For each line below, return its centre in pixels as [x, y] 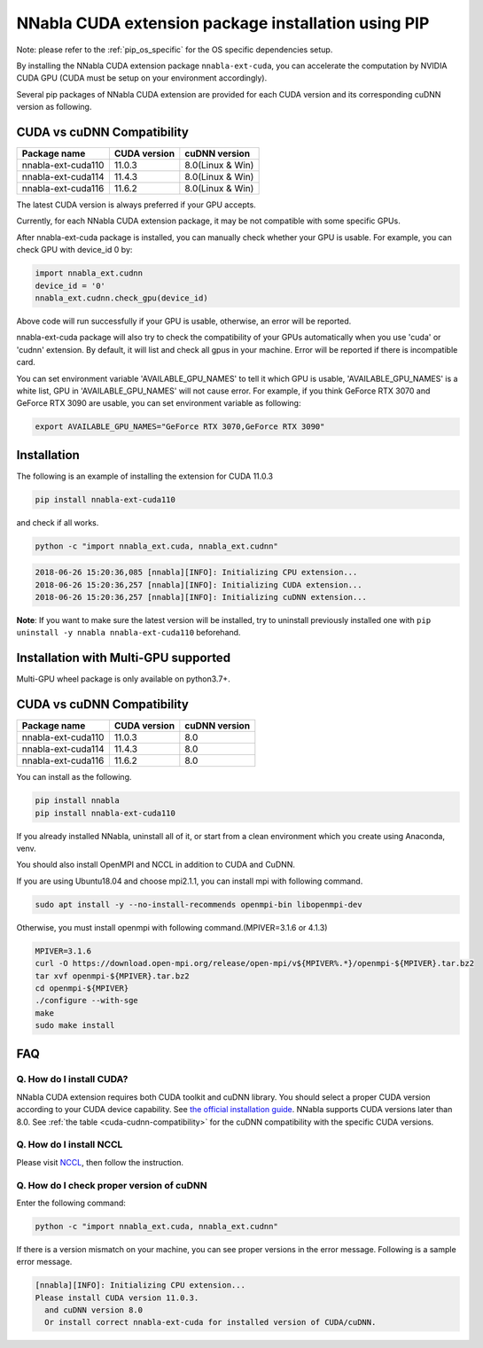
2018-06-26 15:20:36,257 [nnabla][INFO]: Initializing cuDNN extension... [201, 597]
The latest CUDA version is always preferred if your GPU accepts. [136, 205]
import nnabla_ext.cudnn [89, 273]
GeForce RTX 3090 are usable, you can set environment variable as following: [159, 403]
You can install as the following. [74, 777]
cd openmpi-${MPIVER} [82, 988]
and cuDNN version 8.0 [94, 1310]
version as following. [54, 107]
